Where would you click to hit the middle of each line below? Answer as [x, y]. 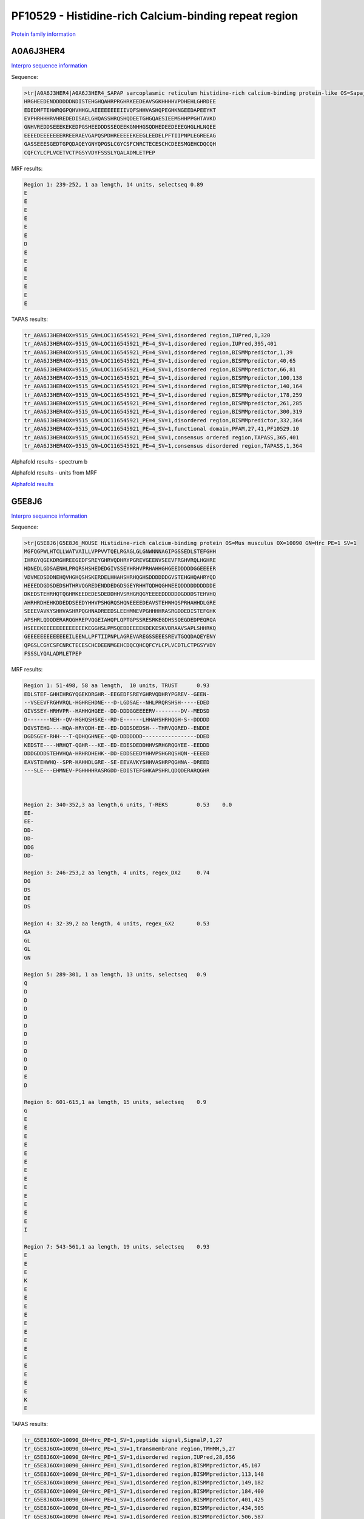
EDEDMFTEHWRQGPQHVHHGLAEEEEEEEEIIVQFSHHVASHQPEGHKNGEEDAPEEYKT [120, 110]
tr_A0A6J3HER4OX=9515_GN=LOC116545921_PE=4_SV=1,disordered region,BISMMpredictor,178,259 [163, 395]
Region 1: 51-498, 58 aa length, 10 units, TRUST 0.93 [117, 686]
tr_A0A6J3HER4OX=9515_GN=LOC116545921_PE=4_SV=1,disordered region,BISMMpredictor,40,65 [160, 361]
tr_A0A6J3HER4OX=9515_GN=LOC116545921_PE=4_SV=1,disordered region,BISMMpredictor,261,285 [163, 403]
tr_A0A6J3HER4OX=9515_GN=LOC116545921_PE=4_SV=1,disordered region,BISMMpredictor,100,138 [163, 378]
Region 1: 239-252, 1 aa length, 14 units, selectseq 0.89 [113, 184]
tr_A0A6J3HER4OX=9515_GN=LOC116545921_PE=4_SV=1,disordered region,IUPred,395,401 [150, 344]
